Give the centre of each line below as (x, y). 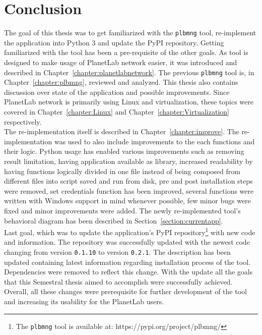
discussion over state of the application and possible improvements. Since (117, 92)
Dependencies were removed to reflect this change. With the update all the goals (128, 272)
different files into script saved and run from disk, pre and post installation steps (128, 181)
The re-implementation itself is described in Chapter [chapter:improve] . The (122, 131)
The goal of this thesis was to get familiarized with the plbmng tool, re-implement (130, 33)
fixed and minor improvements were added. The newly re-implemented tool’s (122, 210)
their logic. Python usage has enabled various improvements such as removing (124, 151)
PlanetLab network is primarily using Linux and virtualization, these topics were (129, 102)
